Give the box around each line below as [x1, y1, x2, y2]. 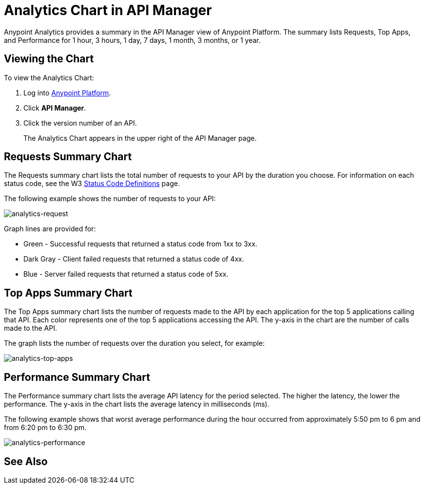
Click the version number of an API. [23, 118, 137, 127]
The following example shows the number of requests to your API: [4, 194, 216, 203]
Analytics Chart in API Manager [4, 2, 212, 19]
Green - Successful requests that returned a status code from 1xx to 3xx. [23, 240, 257, 248]
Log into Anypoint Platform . [23, 88, 111, 97]
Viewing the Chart [4, 53, 94, 65]
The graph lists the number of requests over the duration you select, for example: [4, 339, 265, 348]
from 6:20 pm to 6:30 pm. [4, 423, 87, 432]
